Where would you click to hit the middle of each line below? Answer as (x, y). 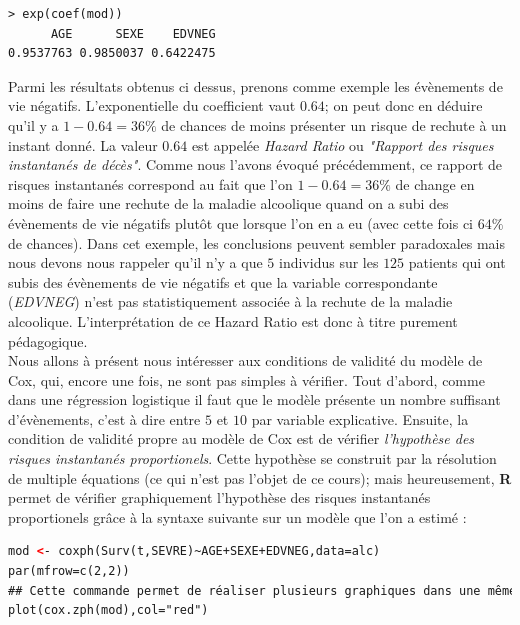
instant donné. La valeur (83, 144)
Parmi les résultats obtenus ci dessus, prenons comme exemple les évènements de (255, 85)
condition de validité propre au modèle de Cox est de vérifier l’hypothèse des (241, 438)
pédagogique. (48, 340)
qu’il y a (33, 124)
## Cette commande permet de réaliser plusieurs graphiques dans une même (262, 590)
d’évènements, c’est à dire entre (104, 418)
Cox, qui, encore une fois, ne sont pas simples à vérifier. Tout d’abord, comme (246, 379)
